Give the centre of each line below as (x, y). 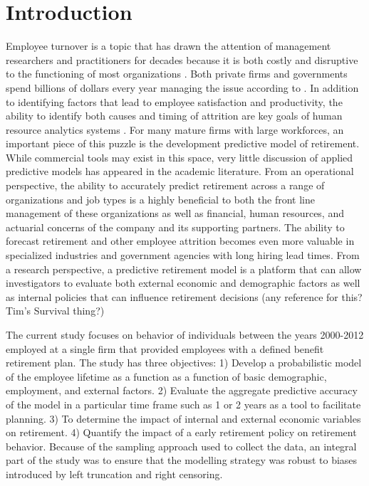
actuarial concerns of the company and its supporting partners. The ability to (175, 227)
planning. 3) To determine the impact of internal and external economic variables (183, 418)
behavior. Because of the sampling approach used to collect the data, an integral (181, 446)
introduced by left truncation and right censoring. (114, 474)
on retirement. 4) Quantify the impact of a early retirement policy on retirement (181, 432)
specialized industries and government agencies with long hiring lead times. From (183, 255)
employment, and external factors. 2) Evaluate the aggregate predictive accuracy (182, 390)
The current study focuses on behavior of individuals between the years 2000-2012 (185, 334)
